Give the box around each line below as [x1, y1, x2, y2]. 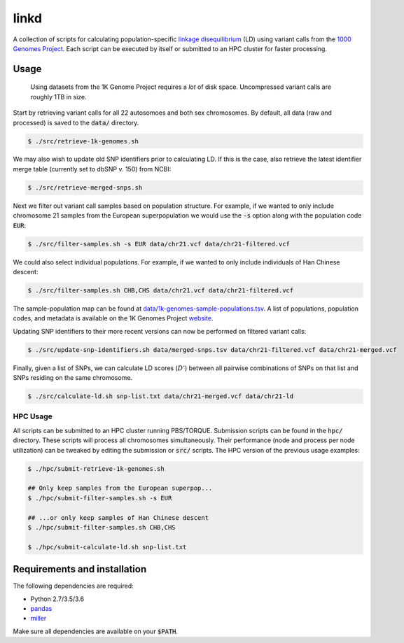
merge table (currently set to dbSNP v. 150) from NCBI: [13, 164, 172, 173]
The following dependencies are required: [13, 581, 134, 591]
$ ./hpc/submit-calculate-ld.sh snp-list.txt [27, 543, 187, 551]
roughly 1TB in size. [30, 92, 87, 101]
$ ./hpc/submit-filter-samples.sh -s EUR [27, 494, 172, 502]
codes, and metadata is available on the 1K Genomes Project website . [13, 314, 214, 323]
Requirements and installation [13, 563, 147, 575]
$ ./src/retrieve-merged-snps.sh [27, 183, 143, 192]
